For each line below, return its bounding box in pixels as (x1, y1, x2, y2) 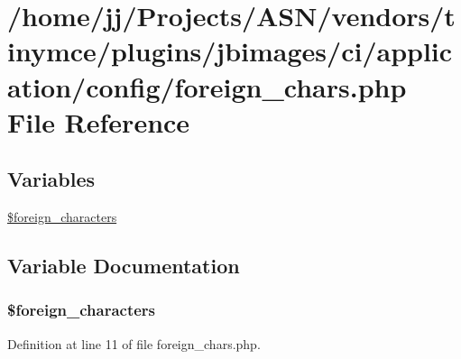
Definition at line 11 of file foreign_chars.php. (7, 334, 261, 353)
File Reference (7, 103, 190, 140)
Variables (7, 165, 96, 193)
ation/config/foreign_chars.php (7, 68, 407, 105)
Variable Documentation (7, 252, 240, 280)
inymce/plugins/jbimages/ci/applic (7, 32, 453, 69)
